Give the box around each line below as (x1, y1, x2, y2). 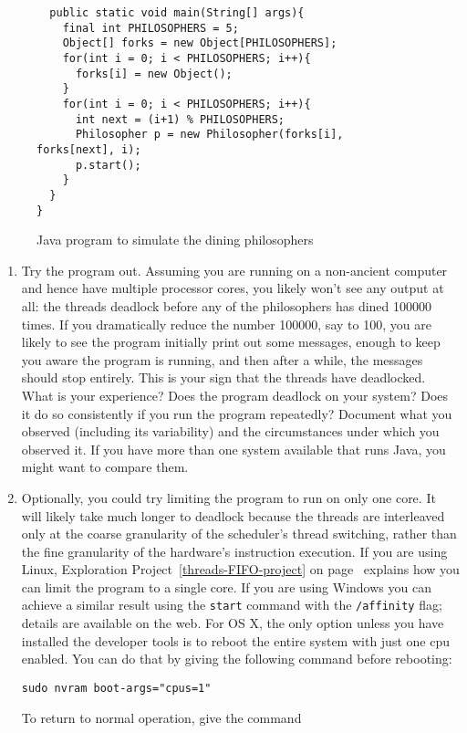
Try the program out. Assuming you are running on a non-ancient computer (21, 260, 448, 279)
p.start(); (75, 158, 141, 172)
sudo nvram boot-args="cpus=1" (21, 681, 212, 695)
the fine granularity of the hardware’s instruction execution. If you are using (21, 541, 448, 560)
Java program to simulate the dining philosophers (36, 230, 314, 249)
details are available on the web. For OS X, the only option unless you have (21, 613, 444, 633)
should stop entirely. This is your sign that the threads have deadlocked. (21, 368, 426, 387)
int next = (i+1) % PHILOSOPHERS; (75, 112, 285, 126)
